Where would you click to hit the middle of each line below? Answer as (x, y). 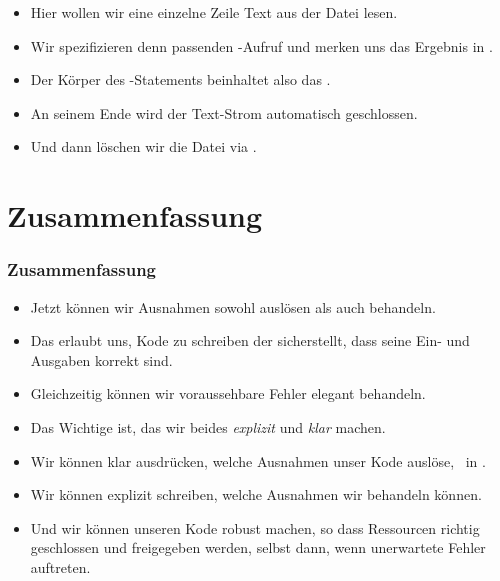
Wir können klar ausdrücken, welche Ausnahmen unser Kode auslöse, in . (258, 460)
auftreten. (60, 566)
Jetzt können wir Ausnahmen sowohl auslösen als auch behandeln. (233, 306)
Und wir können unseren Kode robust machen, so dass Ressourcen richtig (255, 527)
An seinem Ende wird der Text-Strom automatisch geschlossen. (224, 112)
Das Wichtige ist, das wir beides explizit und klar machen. (208, 426)
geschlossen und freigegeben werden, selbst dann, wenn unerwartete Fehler (258, 547)
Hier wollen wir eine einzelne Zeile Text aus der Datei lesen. (214, 12)
